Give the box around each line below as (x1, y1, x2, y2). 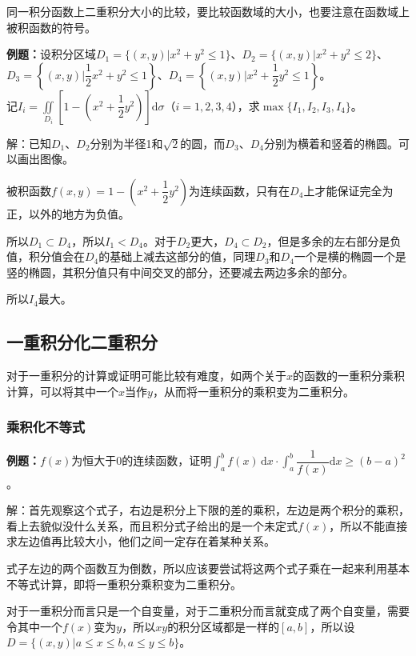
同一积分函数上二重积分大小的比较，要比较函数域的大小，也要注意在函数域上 (6, 3, 410, 19)
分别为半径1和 (90, 134, 163, 151)
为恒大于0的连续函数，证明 (71, 452, 212, 469)
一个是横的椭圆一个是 (294, 248, 406, 265)
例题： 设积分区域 (6, 46, 96, 62)
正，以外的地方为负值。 (6, 205, 130, 222)
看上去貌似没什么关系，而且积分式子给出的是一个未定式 (6, 517, 298, 534)
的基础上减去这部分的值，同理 (98, 248, 256, 265)
